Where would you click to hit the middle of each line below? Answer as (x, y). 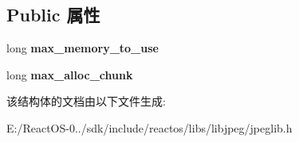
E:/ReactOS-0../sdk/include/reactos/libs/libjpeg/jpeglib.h (149, 127)
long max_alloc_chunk (70, 74)
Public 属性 (53, 15)
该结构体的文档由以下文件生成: (86, 101)
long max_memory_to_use (83, 48)
